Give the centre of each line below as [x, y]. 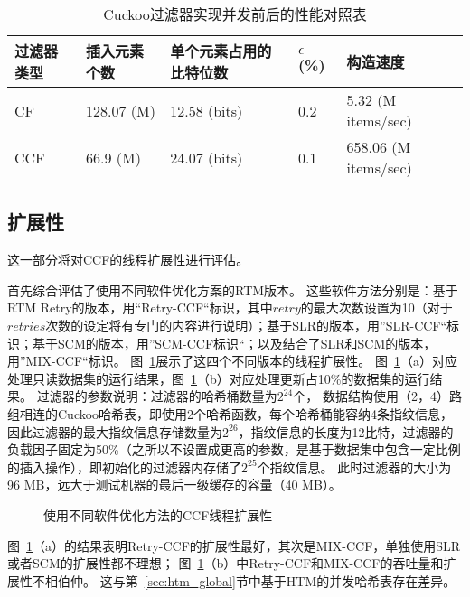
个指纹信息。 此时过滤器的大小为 [354, 466]
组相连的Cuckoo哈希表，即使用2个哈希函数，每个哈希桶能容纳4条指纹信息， [230, 413]
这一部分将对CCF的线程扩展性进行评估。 [128, 260]
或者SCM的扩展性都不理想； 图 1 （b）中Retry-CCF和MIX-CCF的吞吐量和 [226, 563]
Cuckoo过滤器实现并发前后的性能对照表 [235, 14]
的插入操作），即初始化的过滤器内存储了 [124, 466]
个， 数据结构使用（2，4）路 [377, 396]
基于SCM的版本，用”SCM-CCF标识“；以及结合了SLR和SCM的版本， [234, 343]
